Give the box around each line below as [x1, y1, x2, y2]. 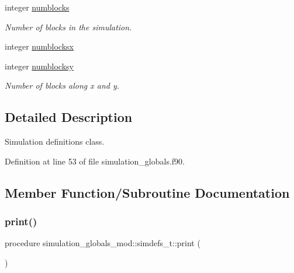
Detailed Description [5, 108, 133, 126]
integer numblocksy [5, 60, 74, 72]
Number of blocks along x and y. [5, 79, 120, 92]
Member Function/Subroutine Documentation [5, 183, 290, 201]
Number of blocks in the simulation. [5, 20, 132, 33]
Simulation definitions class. [5, 135, 105, 148]
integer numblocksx [5, 40, 74, 52]
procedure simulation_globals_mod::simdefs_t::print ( [5, 237, 200, 249]
